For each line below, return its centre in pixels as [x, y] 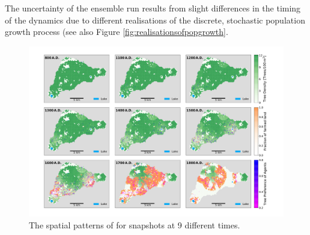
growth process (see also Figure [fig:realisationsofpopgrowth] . [117, 32]
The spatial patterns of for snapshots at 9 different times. [135, 224]
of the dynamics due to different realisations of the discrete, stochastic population [155, 20]
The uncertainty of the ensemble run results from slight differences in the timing [153, 8]
